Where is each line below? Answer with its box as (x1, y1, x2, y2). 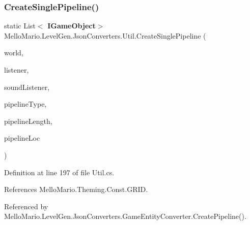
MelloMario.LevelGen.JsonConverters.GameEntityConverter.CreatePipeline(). (4, 211, 246, 221)
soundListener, (4, 81, 50, 92)
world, (4, 47, 23, 58)
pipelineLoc (4, 133, 40, 143)
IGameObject (47, 20, 96, 31)
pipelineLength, (4, 115, 52, 126)
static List (4, 20, 36, 31)
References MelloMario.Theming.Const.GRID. (4, 184, 148, 195)
